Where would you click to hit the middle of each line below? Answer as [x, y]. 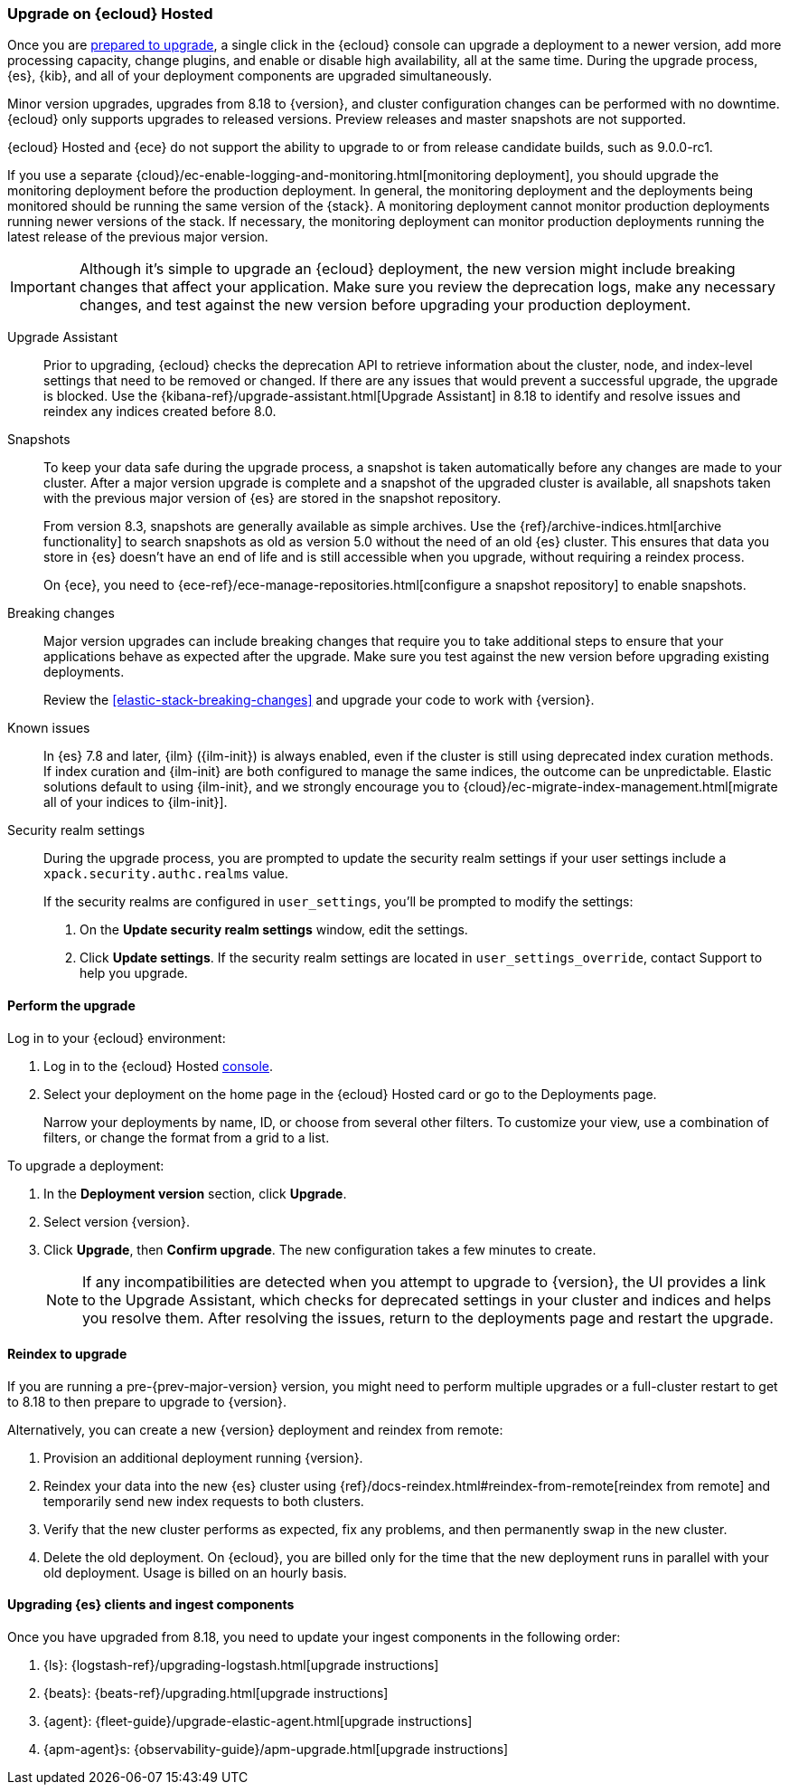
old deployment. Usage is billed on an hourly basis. [195, 1572]
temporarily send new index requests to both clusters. [204, 1501]
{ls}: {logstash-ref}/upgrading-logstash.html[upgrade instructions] [241, 1665]
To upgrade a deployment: [86, 1165]
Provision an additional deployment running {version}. [203, 1457]
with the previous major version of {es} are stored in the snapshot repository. [272, 498]
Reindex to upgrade [67, 1354]
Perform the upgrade [71, 1005]
